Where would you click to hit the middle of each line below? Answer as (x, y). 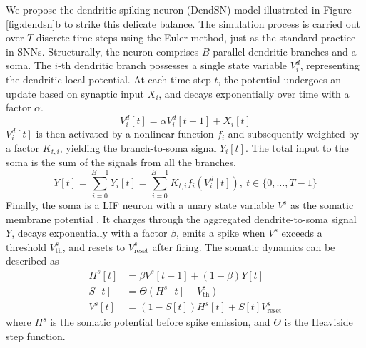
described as (32, 261)
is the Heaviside (319, 322)
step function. (36, 336)
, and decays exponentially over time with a (254, 93)
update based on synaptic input (75, 93)
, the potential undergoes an (280, 79)
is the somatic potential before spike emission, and (160, 322)
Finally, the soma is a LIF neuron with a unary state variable (140, 205)
